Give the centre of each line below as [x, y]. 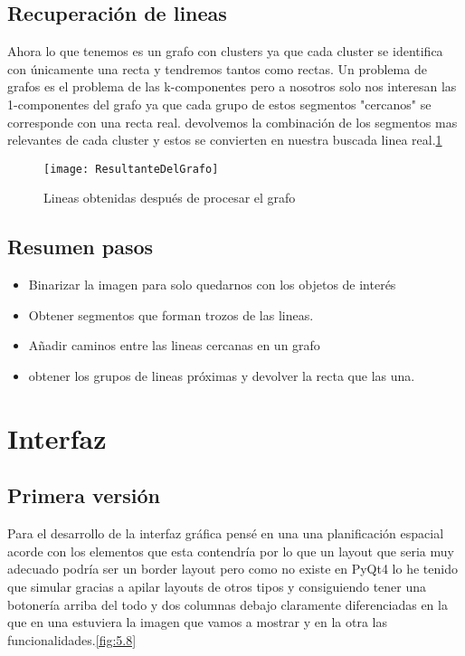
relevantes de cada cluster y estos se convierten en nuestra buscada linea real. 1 [225, 140]
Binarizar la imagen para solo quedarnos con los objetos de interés [212, 285]
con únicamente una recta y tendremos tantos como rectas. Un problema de [217, 68]
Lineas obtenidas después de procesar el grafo [170, 198]
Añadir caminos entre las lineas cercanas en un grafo [174, 345]
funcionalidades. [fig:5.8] [72, 639]
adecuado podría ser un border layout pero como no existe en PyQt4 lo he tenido [232, 569]
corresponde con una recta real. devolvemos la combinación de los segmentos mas [232, 122]
